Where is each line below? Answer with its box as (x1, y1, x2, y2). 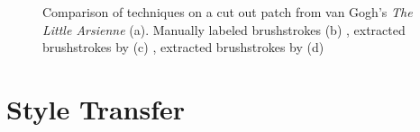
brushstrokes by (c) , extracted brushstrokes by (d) (42, 38, 324, 57)
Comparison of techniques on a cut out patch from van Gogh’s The (42, 3, 413, 21)
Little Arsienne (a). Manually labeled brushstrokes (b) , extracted (42, 20, 406, 39)
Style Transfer (6, 90, 186, 127)
